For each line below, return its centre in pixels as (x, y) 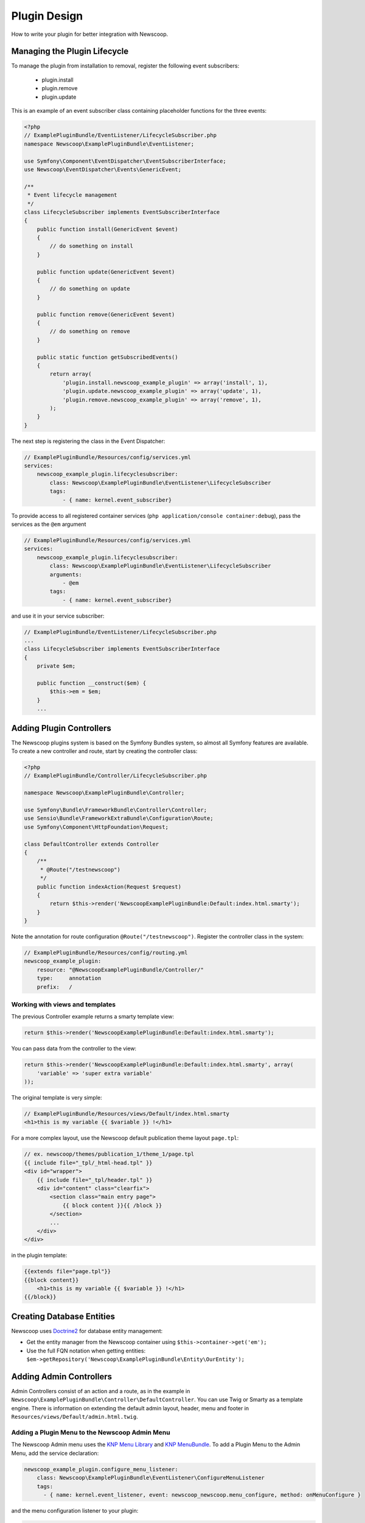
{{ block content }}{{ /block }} (112, 1205)
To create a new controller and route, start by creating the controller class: (104, 751)
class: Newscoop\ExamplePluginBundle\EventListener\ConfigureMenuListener (151, 1478)
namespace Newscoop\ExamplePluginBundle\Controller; (104, 793)
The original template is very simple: (57, 1098)
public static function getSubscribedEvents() (108, 357)
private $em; (56, 666)
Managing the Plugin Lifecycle (70, 51)
